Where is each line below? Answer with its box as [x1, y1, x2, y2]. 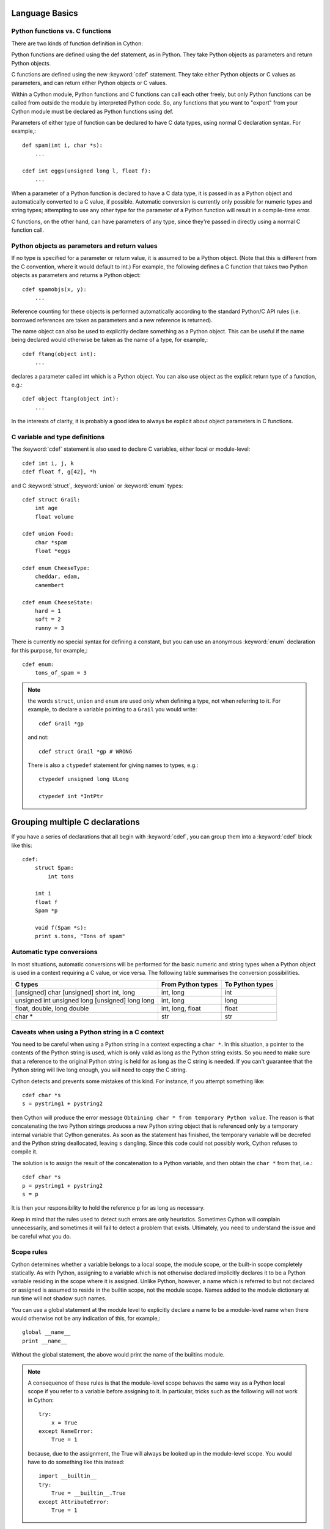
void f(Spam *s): [34, 924, 87, 931]
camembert [34, 582, 64, 588]
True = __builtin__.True [51, 1490, 126, 1497]
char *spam [34, 539, 68, 546]
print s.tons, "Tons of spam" [34, 933, 125, 940]
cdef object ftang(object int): [22, 395, 119, 402]
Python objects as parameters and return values [11, 242, 158, 250]
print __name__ [22, 1337, 68, 1344]
